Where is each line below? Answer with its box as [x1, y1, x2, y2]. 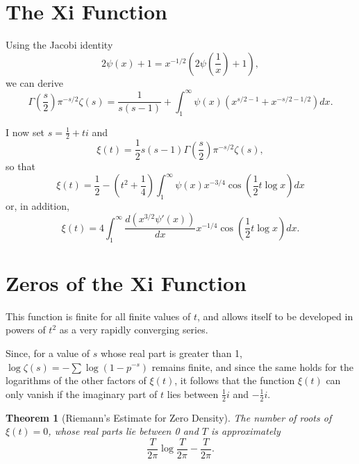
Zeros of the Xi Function [6, 268, 247, 297]
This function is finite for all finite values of [6, 308, 191, 323]
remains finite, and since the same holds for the [151, 359, 353, 374]
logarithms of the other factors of [6, 373, 147, 388]
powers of [6, 322, 46, 337]
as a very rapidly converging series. [59, 322, 208, 337]
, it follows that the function [174, 373, 295, 388]
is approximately [211, 424, 281, 438]
